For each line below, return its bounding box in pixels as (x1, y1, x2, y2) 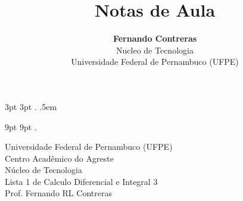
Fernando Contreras (113, 32, 197, 45)
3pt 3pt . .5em (5, 100, 57, 112)
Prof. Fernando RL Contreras (5, 187, 112, 199)
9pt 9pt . (5, 120, 37, 133)
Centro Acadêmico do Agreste (5, 152, 114, 164)
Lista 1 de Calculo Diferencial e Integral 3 (5, 175, 158, 187)
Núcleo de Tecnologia (5, 164, 82, 176)
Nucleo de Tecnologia (116, 43, 194, 56)
